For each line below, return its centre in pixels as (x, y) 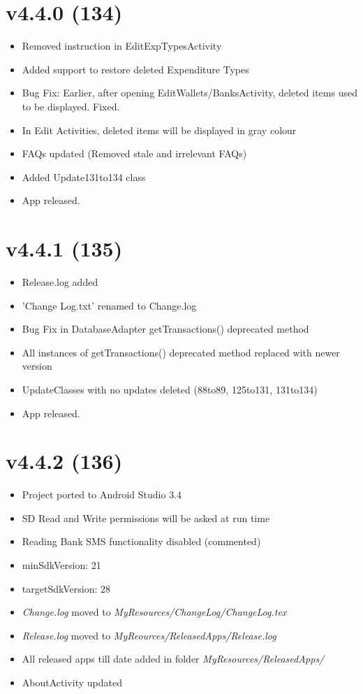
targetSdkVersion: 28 (66, 588)
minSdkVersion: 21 (61, 565)
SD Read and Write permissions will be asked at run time (146, 518)
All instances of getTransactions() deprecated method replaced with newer (181, 352)
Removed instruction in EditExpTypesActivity (122, 46)
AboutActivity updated (72, 682)
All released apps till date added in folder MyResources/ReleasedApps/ (173, 659)
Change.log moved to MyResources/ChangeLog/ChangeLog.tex (154, 612)
